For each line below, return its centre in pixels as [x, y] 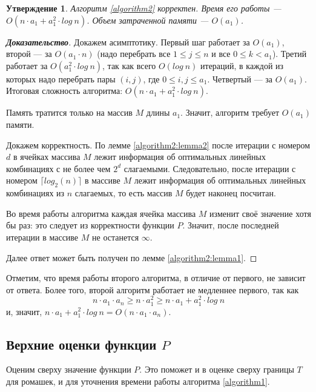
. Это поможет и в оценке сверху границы [217, 369]
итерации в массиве [42, 237]
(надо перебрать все [134, 54]
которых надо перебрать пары [61, 78]
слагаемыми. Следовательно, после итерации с [210, 168]
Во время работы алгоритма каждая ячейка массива [101, 213]
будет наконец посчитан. [231, 193]
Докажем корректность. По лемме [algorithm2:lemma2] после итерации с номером [158, 145]
